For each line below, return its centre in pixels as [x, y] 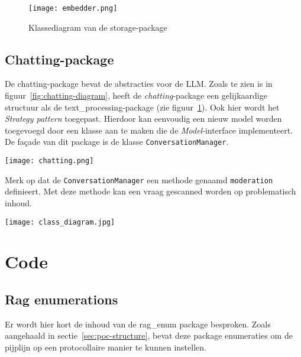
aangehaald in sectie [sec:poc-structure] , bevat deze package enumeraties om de [149, 335]
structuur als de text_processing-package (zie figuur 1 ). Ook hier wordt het [142, 107]
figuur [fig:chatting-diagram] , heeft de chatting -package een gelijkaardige [136, 95]
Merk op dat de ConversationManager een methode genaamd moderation [139, 179]
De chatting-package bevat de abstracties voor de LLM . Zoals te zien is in [139, 84]
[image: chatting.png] [49, 161]
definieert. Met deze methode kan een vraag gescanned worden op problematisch [150, 191]
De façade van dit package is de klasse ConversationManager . [117, 142]
